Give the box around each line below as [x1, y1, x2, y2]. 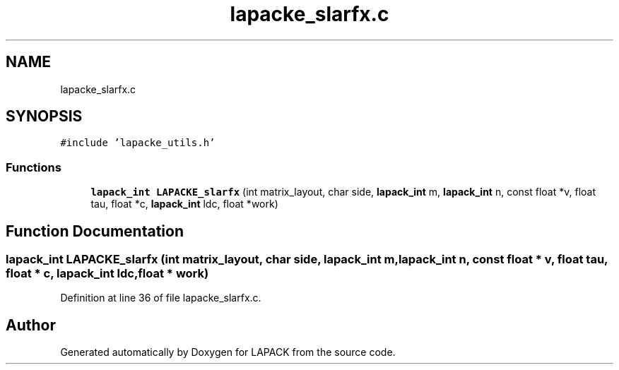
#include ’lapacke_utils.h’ [60, 137, 216, 149]
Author [6, 316, 56, 334]
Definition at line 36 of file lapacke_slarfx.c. [60, 292, 261, 304]
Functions [6, 160, 61, 174]
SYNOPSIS [6, 107, 83, 126]
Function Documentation [6, 222, 184, 240]
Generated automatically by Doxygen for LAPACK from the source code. [60, 346, 396, 359]
